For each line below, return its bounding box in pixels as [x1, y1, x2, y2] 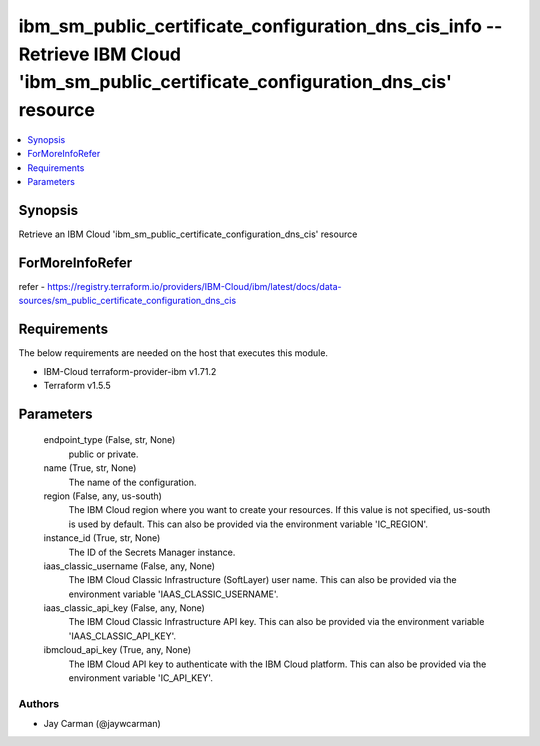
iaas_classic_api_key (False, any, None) [43, 602, 205, 614]
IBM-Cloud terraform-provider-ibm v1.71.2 [43, 365, 217, 377]
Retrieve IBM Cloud [18, 43, 182, 65]
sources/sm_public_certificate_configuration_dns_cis [18, 295, 237, 307]
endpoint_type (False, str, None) [43, 434, 176, 446]
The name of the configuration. [68, 476, 197, 488]
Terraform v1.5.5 [43, 380, 112, 391]
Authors [18, 696, 60, 710]
